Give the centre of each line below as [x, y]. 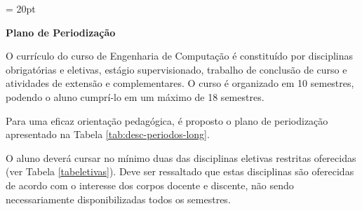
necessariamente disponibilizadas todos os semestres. [118, 199]
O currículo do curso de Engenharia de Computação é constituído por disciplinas [180, 56]
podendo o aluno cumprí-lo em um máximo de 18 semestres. [135, 96]
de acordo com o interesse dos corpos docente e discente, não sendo [150, 185]
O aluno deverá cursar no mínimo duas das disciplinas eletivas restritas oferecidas [181, 157]
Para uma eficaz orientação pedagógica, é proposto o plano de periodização [167, 120]
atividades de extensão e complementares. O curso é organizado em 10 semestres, [180, 83]
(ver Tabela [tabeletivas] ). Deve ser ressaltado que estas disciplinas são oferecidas [180, 171]
